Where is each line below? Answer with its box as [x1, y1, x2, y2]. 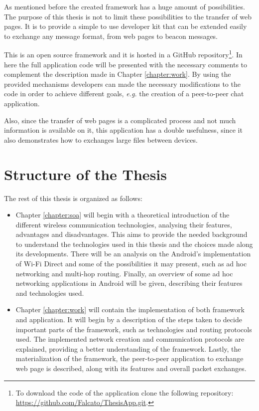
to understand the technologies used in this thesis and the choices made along [15, 238, 253, 249]
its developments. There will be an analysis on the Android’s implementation [15, 248, 251, 259]
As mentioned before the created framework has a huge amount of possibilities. [4, 1, 245, 11]
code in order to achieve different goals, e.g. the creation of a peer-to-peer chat [4, 88, 244, 99]
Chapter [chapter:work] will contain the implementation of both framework [15, 304, 245, 315]
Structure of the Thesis [4, 164, 167, 184]
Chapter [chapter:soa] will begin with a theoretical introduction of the [15, 209, 230, 220]
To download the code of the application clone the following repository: [15, 387, 234, 398]
